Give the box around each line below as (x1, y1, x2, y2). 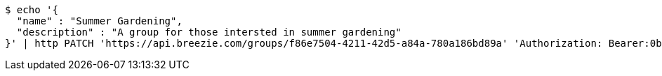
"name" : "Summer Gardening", (16, 15, 183, 26)
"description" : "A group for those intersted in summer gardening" (16, 26, 402, 38)
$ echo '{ (5, 4, 58, 15)
